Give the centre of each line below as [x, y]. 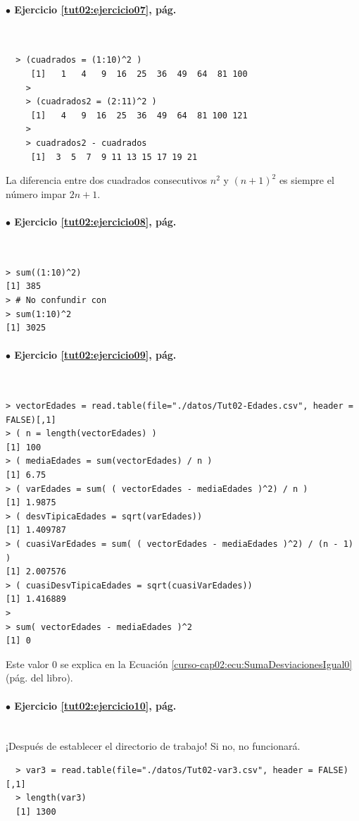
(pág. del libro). [39, 678]
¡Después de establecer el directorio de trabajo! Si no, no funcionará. [153, 746]
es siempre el [307, 180]
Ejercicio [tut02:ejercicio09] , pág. [95, 355]
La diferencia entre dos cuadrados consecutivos [107, 180]
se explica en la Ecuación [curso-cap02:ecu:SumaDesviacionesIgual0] [206, 663]
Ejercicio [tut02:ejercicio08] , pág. [95, 221]
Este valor [27, 663]
